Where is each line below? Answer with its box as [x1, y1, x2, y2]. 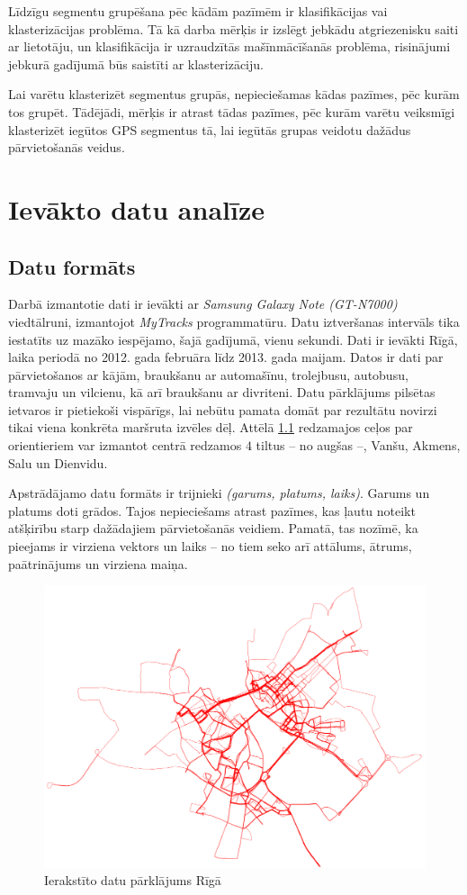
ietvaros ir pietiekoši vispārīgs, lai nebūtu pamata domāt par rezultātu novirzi [8, 400, 437, 419]
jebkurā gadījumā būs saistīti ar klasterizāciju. [8, 54, 264, 73]
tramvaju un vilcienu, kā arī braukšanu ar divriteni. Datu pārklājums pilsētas [8, 383, 436, 402]
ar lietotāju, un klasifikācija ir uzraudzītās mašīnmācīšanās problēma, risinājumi [8, 37, 451, 56]
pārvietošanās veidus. [8, 138, 125, 157]
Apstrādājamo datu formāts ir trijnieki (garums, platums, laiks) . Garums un [8, 484, 430, 502]
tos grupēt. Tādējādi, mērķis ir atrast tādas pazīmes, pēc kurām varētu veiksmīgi [8, 102, 455, 121]
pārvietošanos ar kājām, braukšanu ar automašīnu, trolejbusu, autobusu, [8, 365, 409, 384]
